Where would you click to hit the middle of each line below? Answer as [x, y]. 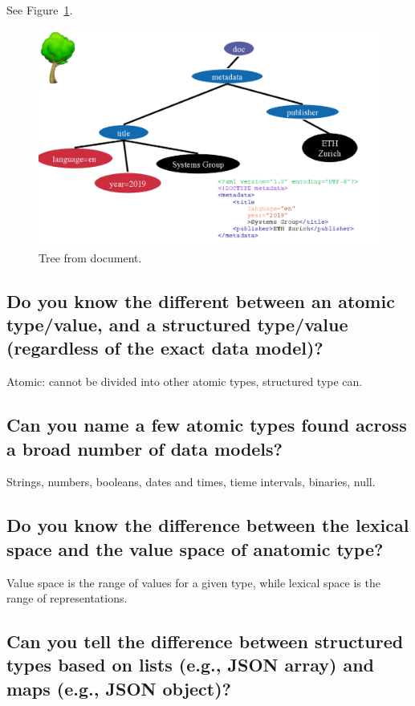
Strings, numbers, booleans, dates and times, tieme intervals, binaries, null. [191, 482]
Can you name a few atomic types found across [207, 425]
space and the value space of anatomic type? [195, 548]
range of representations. [67, 598]
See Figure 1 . [40, 10]
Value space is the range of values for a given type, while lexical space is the [193, 582]
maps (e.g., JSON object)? [119, 688]
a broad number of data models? [144, 448]
